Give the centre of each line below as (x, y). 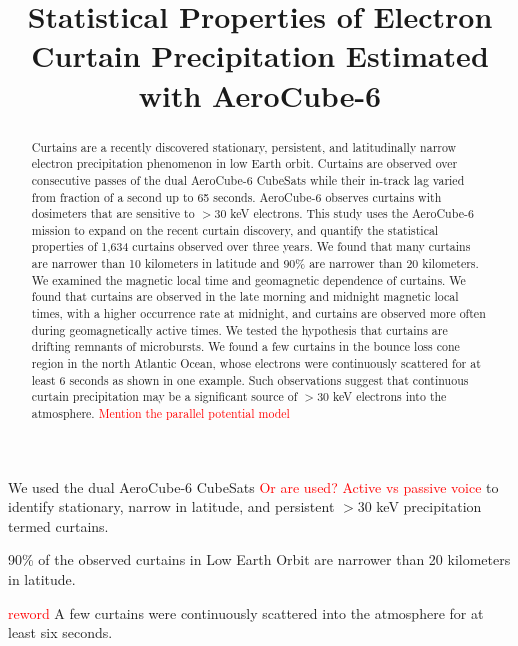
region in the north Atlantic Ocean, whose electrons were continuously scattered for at (256, 363)
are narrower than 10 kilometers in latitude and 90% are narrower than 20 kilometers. (255, 263)
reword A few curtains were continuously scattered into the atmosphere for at (246, 612)
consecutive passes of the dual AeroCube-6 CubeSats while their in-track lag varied (248, 179)
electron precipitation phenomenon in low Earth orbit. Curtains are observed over (244, 163)
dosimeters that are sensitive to (113, 213)
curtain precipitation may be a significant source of (164, 396)
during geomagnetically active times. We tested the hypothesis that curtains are (239, 329)
